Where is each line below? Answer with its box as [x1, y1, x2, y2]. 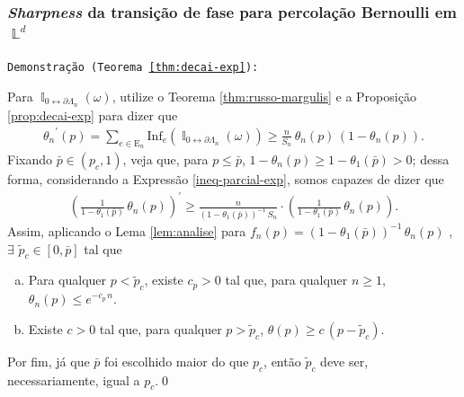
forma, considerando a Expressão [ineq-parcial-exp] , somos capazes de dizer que [7, 169, 444, 188]
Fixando [7, 149, 52, 168]
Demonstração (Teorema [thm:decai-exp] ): [7, 61, 259, 75]
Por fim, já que [7, 351, 90, 370]
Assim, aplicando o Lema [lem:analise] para [7, 221, 246, 240]
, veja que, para [122, 149, 209, 168]
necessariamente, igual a [7, 370, 140, 389]
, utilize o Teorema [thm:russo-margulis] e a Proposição [112, 86, 416, 105]
